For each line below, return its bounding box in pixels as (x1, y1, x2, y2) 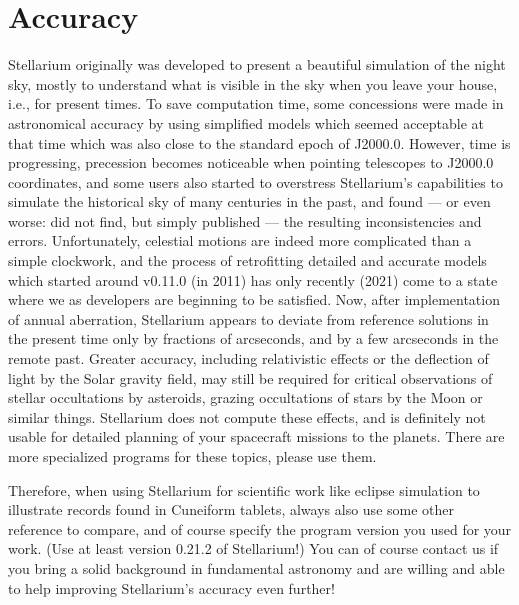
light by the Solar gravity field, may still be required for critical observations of (8, 367, 493, 388)
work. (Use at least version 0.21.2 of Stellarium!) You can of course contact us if (8, 538, 499, 559)
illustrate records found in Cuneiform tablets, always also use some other (8, 499, 454, 520)
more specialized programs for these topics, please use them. (8, 446, 377, 466)
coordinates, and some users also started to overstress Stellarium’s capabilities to (8, 171, 503, 192)
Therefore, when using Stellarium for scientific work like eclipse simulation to (8, 479, 480, 500)
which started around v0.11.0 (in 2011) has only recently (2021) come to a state (8, 269, 498, 290)
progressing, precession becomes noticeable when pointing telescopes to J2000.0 (8, 152, 494, 173)
